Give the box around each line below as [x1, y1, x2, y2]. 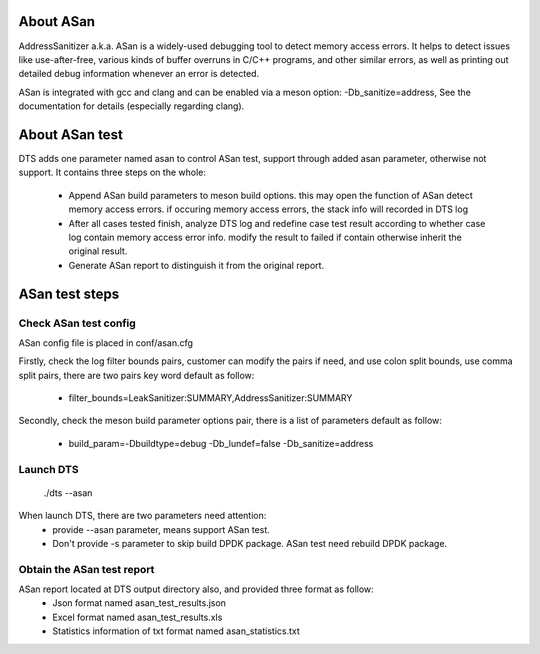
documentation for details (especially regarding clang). [18, 100, 245, 112]
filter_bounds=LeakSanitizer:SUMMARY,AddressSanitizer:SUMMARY [68, 392, 353, 404]
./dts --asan [43, 486, 93, 499]
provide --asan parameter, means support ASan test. [52, 523, 270, 535]
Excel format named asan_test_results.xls [52, 611, 223, 623]
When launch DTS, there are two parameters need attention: [18, 510, 267, 522]
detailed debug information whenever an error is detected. [18, 68, 260, 80]
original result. [68, 245, 128, 257]
